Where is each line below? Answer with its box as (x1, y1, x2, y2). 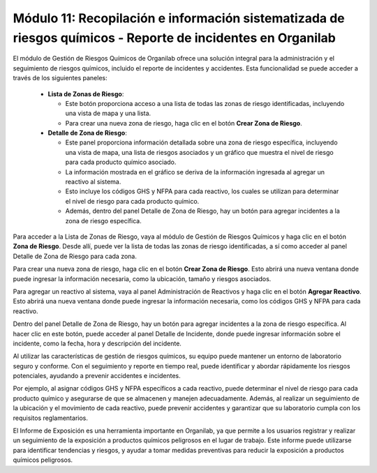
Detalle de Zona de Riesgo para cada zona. (13, 252, 138, 260)
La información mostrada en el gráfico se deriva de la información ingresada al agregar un (65, 167, 325, 176)
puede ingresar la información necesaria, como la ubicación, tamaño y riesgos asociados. (13, 274, 272, 283)
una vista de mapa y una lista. (65, 109, 151, 118)
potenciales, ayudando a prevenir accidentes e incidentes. (13, 372, 181, 380)
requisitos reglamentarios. (13, 414, 89, 422)
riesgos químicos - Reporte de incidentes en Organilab (13, 30, 337, 45)
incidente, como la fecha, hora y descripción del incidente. (13, 339, 182, 347)
